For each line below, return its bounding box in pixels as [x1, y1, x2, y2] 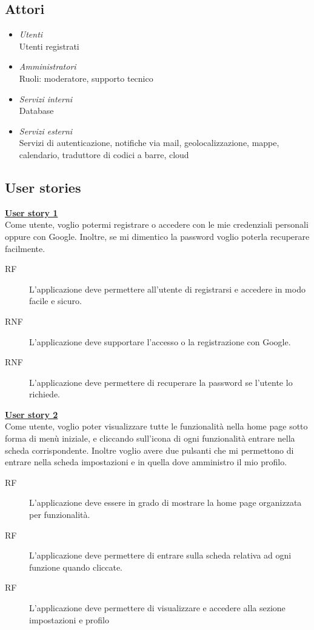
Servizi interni [19, 92, 73, 105]
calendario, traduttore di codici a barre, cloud [19, 148, 189, 161]
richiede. [29, 388, 60, 400]
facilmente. [5, 242, 45, 254]
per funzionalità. [29, 508, 90, 521]
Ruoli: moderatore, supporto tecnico [19, 71, 153, 84]
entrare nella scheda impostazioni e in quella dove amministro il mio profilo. [5, 456, 287, 468]
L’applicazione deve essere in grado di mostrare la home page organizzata [29, 496, 302, 509]
